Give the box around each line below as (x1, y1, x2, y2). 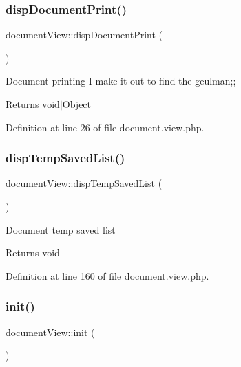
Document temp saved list (6, 222, 116, 236)
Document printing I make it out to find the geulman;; (6, 74, 236, 88)
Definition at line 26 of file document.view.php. (6, 120, 205, 134)
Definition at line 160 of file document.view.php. (6, 268, 209, 282)
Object (62, 97, 92, 111)
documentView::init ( (6, 324, 95, 339)
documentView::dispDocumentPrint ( (6, 27, 163, 42)
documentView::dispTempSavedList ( (6, 176, 163, 190)
